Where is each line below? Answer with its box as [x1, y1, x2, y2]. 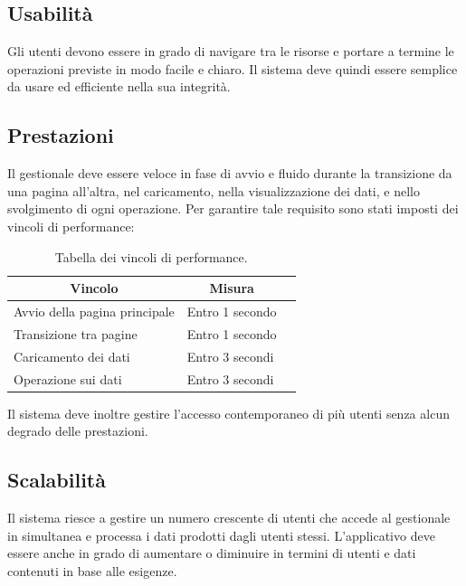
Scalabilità [7, 466, 106, 494]
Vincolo [70, 279, 119, 298]
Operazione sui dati [14, 369, 122, 388]
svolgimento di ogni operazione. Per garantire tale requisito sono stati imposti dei [7, 199, 459, 218]
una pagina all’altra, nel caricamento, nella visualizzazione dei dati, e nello [7, 181, 420, 200]
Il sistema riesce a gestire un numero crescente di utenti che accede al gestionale [7, 508, 451, 527]
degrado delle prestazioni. [7, 421, 148, 440]
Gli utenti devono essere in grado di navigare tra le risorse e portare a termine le [7, 42, 454, 61]
